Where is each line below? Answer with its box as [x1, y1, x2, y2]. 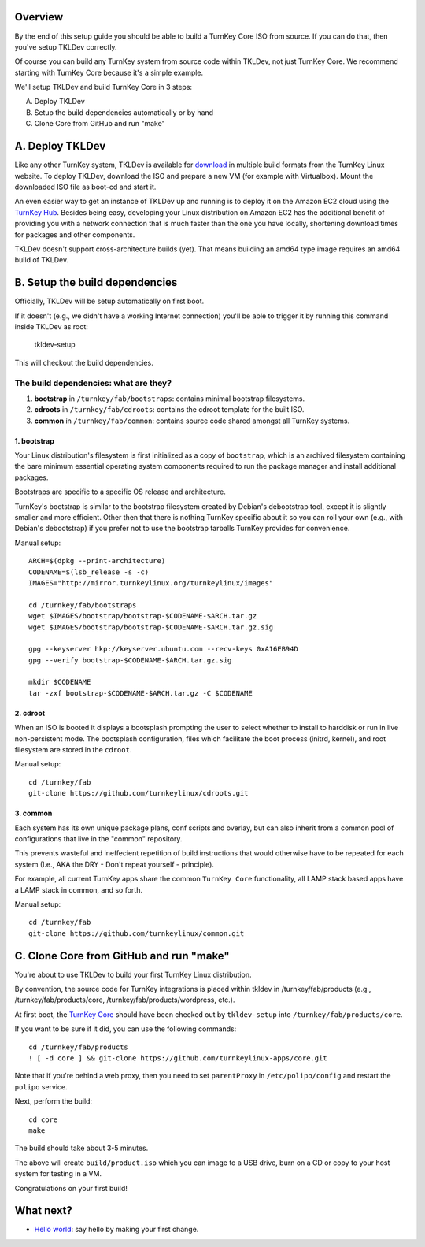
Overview [14, 10, 64, 24]
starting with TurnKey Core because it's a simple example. [14, 68, 204, 77]
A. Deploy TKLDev [14, 139, 106, 153]
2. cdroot [14, 708, 46, 718]
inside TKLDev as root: [14, 321, 88, 331]
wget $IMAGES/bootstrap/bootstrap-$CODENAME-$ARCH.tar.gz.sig [28, 622, 274, 632]
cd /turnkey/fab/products [28, 1042, 129, 1052]
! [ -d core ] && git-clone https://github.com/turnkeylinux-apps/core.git [28, 1053, 327, 1063]
